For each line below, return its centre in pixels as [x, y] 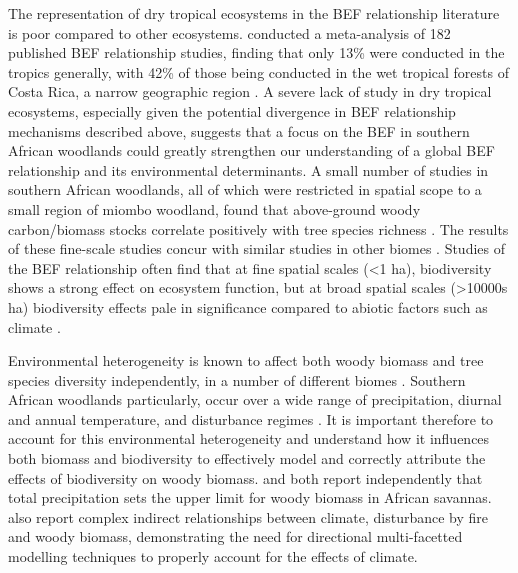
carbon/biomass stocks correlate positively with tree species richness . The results [258, 228]
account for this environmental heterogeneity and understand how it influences [249, 438]
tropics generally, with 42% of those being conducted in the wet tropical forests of [258, 71]
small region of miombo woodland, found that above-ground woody [214, 208]
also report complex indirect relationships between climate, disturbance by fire [248, 516]
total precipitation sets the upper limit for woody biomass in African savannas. [250, 497]
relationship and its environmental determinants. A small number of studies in [248, 169]
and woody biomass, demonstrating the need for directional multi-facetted [235, 536]
